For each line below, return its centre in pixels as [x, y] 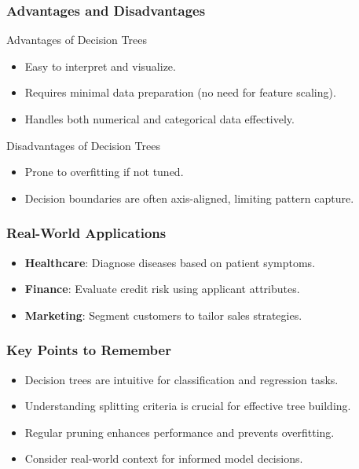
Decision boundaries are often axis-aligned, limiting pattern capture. [189, 198]
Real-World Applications [86, 233]
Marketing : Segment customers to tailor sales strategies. [163, 315]
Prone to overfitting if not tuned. [104, 172]
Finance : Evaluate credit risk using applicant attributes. [162, 289]
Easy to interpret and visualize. [100, 66]
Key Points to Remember [89, 350]
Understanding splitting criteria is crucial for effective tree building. [188, 406]
